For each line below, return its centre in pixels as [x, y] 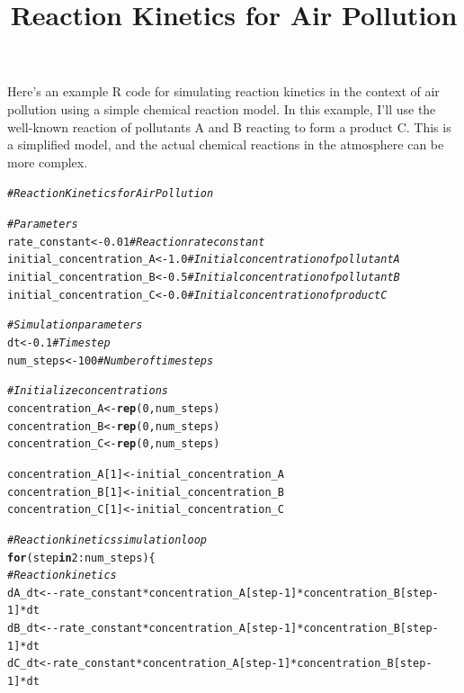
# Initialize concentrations [88, 391]
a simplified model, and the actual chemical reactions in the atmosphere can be [226, 144]
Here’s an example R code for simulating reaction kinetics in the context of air [223, 91]
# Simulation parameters [75, 325]
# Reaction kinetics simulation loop [107, 540]
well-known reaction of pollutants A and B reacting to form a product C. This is [229, 126]
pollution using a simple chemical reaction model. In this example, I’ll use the [222, 108]
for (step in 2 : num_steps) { [81, 558]
